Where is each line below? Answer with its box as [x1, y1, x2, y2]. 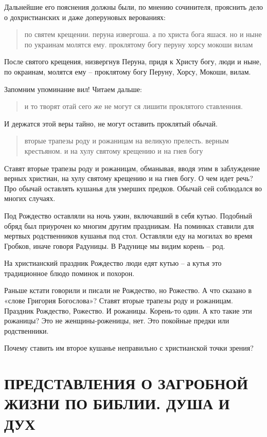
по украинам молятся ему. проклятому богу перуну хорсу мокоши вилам [24, 39, 253, 49]
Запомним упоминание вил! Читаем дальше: [4, 83, 142, 94]
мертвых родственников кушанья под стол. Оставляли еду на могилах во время [4, 230, 253, 241]
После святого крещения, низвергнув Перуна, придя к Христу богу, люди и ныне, [4, 56, 261, 67]
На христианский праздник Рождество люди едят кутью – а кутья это [4, 258, 222, 268]
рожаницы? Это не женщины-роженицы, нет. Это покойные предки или [4, 315, 229, 326]
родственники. [4, 325, 49, 336]
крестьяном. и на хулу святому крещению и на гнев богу [24, 145, 203, 156]
